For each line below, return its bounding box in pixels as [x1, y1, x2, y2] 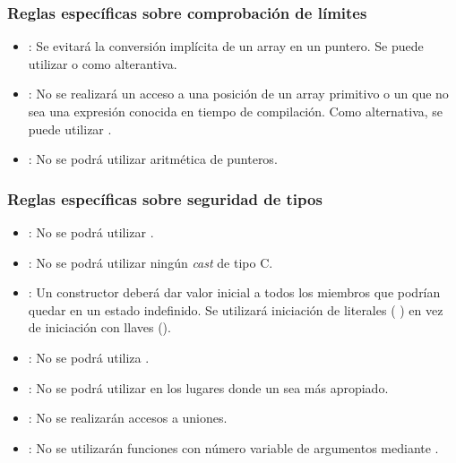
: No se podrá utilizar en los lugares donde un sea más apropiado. [28, 378, 389, 397]
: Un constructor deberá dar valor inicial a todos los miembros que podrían [28, 283, 441, 302]
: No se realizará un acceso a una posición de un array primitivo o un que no [28, 84, 449, 103]
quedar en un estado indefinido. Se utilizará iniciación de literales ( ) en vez [28, 300, 443, 319]
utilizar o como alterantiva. [28, 54, 177, 73]
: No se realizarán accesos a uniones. [28, 408, 228, 427]
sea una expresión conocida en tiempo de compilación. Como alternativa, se [28, 102, 443, 120]
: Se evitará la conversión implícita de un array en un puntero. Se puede [28, 37, 424, 56]
